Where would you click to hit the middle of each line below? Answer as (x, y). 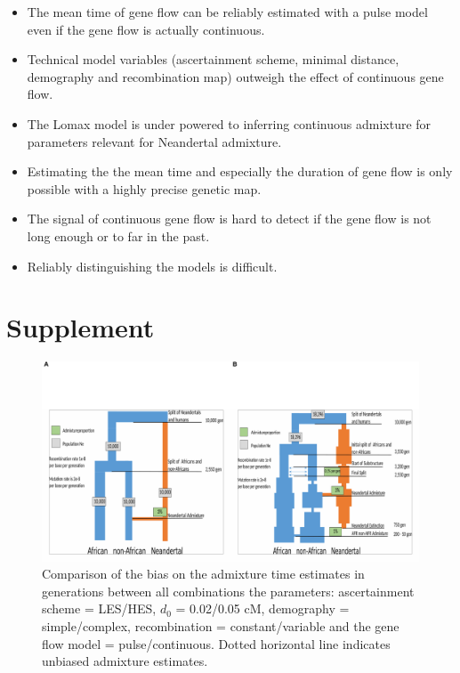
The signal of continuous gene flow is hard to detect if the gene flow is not (229, 219)
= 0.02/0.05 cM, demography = (262, 608)
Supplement (81, 327)
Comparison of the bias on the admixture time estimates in (203, 574)
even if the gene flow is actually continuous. (146, 29)
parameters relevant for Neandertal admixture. (154, 141)
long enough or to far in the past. (118, 235)
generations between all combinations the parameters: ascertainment (228, 591)
